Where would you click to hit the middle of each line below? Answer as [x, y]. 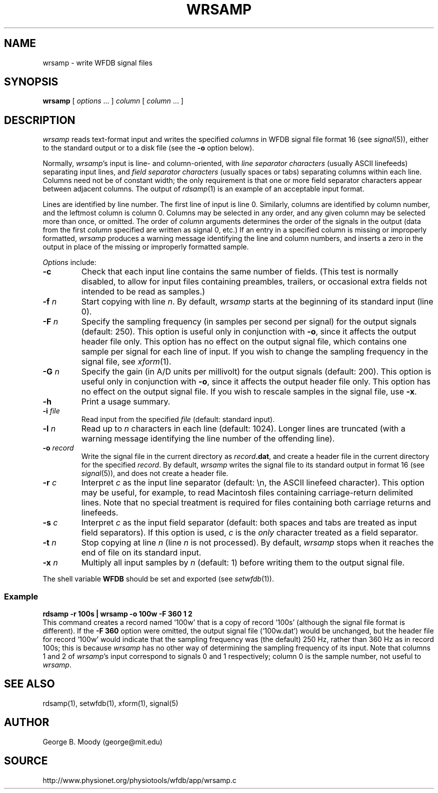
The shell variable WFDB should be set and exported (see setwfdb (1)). [158, 579]
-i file [51, 411]
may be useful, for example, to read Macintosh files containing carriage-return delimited [247, 493]
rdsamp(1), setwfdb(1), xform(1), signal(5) [110, 703]
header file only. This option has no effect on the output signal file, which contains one [244, 342]
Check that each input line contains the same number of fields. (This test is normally [240, 272]
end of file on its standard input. [141, 553]
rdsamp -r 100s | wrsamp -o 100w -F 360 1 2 [117, 614]
